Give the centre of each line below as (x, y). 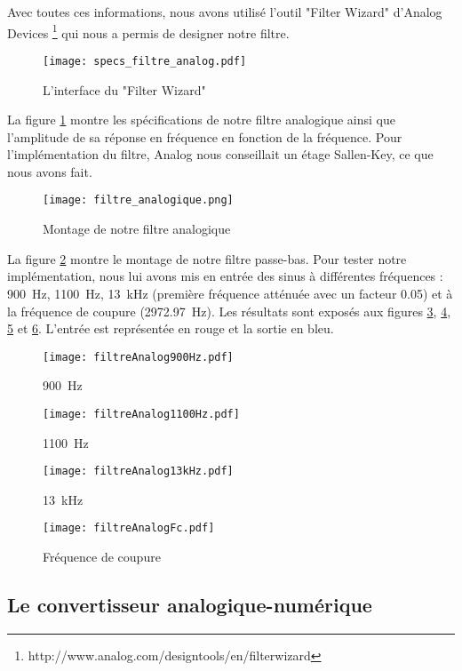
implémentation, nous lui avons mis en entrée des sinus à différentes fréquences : (225, 276)
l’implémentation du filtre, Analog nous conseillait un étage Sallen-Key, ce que (220, 154)
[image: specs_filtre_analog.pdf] (145, 61)
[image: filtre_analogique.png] (138, 200)
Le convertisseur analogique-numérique (190, 605)
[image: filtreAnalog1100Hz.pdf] (141, 414)
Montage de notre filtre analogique (137, 229)
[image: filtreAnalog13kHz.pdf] (138, 471)
